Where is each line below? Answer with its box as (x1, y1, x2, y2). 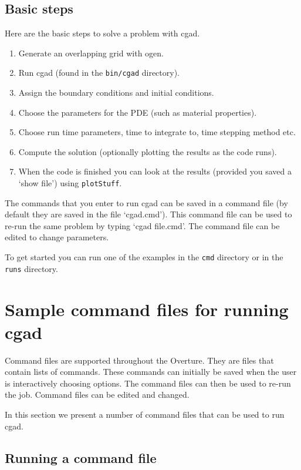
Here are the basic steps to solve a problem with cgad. (5, 27, 200, 39)
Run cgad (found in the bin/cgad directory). (18, 66, 180, 79)
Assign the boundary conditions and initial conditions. (18, 86, 214, 99)
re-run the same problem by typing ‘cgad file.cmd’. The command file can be (5, 219, 280, 231)
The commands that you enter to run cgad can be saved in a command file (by (5, 196, 288, 209)
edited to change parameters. (5, 231, 109, 243)
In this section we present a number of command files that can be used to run (5, 408, 285, 421)
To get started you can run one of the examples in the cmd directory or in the (5, 251, 283, 263)
